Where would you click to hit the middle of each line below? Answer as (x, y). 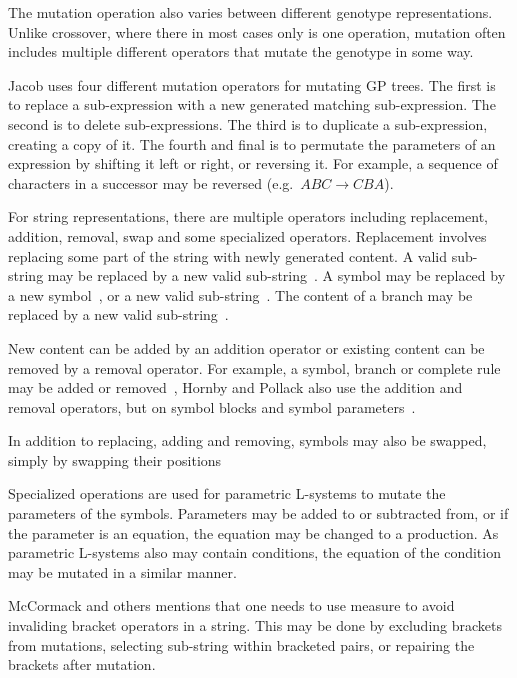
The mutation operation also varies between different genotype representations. (250, 12)
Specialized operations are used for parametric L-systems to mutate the (227, 493)
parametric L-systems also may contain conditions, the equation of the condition (254, 552)
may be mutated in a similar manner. (122, 571)
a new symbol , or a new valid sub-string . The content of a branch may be (240, 294)
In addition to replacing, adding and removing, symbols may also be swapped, (247, 440)
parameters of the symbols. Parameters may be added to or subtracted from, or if (258, 513)
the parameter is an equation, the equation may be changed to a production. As (253, 532)
